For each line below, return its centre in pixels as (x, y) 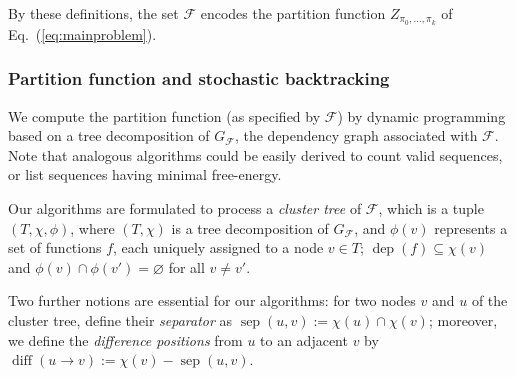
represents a (471, 227)
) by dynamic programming (421, 115)
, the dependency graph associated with (356, 135)
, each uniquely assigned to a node (218, 247)
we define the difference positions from (125, 339)
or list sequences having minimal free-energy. (145, 174)
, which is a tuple (431, 208)
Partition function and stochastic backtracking (199, 78)
